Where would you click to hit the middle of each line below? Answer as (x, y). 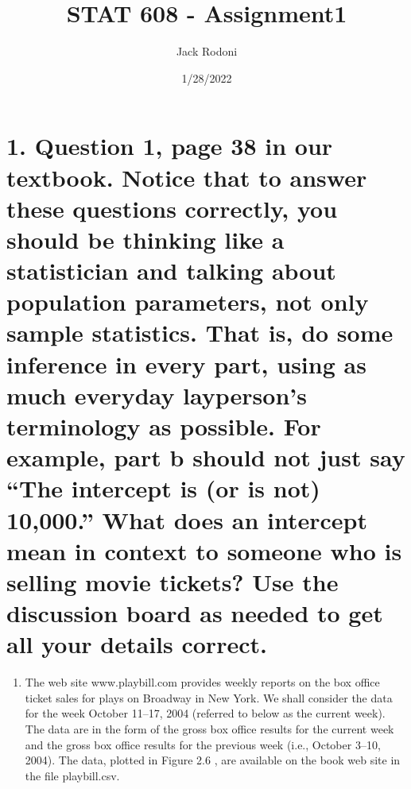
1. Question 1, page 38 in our (170, 146)
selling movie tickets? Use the (173, 581)
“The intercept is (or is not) (163, 488)
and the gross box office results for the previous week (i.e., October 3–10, (203, 744)
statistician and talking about (171, 271)
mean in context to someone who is (204, 550)
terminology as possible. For (164, 426)
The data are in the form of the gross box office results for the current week (209, 729)
